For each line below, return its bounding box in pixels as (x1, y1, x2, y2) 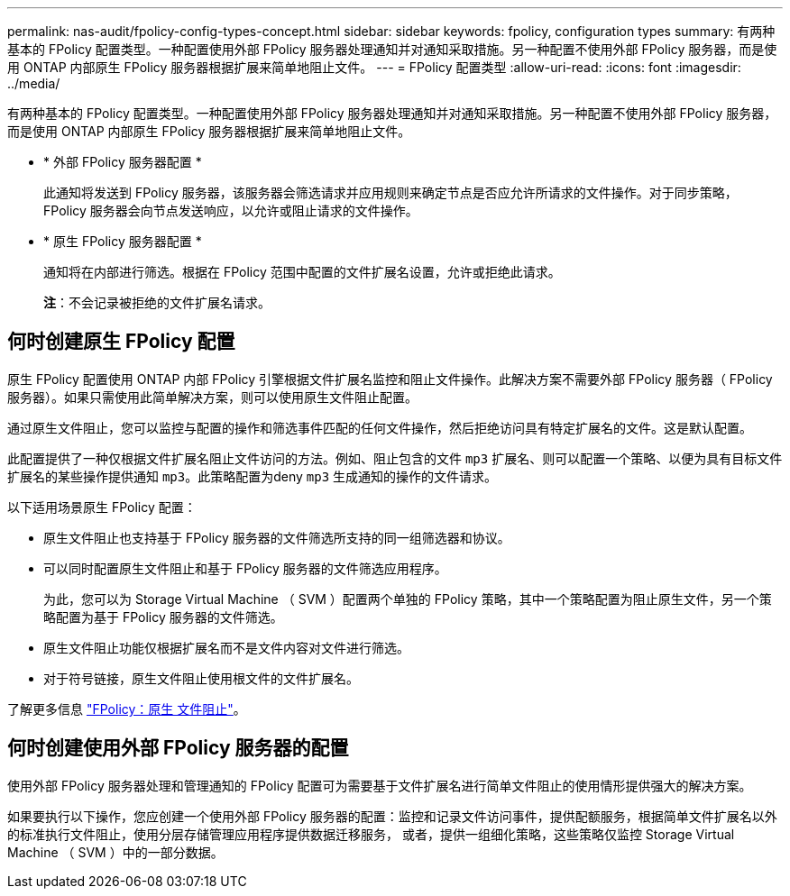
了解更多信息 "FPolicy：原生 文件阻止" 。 (7, 700, 246, 717)
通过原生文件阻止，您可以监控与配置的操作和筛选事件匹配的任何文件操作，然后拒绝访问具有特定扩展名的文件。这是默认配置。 (7, 419, 752, 435)
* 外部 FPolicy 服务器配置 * (43, 154, 202, 169)
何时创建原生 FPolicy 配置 (7, 330, 235, 353)
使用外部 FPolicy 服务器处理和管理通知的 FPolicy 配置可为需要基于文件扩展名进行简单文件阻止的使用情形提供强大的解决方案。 (7, 777, 752, 793)
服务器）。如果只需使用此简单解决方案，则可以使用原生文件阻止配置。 (7, 389, 418, 405)
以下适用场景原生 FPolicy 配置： (7, 498, 197, 515)
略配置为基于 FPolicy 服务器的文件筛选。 (43, 608, 283, 625)
